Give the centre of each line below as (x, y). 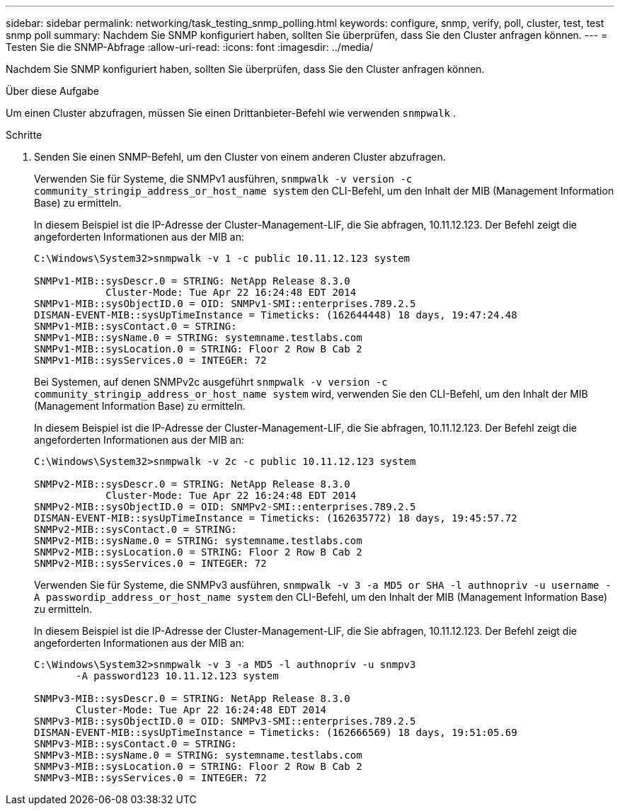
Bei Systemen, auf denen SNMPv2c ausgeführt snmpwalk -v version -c (211, 382)
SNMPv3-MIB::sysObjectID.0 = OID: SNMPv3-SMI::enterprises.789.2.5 (225, 721)
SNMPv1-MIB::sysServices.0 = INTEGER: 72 (150, 360)
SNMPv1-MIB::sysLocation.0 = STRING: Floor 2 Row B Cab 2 (198, 349)
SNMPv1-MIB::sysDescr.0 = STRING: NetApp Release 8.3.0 (192, 281)
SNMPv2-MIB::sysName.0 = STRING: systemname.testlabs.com (198, 541)
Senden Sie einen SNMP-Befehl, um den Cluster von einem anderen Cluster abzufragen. (240, 157)
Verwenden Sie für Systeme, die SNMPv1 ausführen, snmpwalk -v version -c (223, 179)
